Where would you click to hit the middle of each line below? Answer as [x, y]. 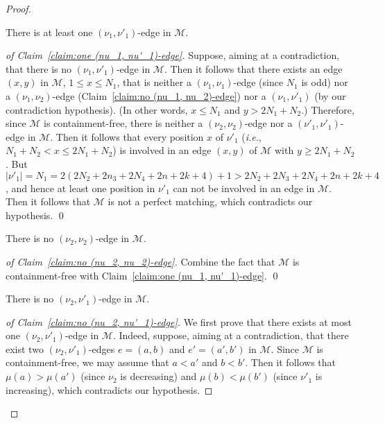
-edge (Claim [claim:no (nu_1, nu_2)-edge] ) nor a [159, 95]
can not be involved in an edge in [244, 188]
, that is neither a [154, 82]
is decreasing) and [159, 376]
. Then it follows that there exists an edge [253, 68]
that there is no [39, 68]
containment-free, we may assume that [87, 362]
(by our [330, 95]
